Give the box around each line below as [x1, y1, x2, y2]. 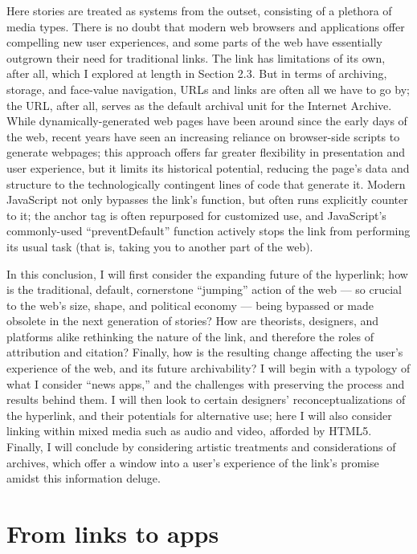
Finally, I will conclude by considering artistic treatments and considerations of [6, 438, 396, 455]
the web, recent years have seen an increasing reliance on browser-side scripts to [6, 128, 400, 145]
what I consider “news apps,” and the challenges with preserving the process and [6, 375, 405, 392]
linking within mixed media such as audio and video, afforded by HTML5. [6, 422, 372, 439]
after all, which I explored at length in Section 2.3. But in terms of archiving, [6, 65, 387, 82]
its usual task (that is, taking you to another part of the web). [6, 238, 313, 255]
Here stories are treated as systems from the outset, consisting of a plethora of [6, 2, 392, 18]
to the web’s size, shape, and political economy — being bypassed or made [6, 296, 374, 313]
